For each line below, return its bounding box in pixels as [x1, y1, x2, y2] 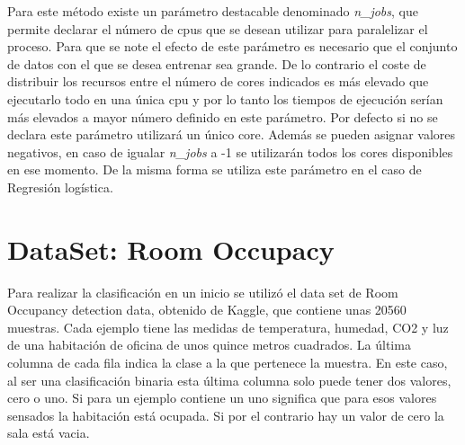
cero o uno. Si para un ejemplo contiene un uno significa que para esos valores [7, 388, 437, 407]
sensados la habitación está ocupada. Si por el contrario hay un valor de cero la [7, 405, 444, 424]
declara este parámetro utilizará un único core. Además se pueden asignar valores [7, 125, 456, 144]
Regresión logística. [7, 177, 113, 196]
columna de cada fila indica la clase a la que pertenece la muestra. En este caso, [7, 353, 448, 372]
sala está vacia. [7, 423, 90, 442]
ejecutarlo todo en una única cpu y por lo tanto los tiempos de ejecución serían [7, 89, 443, 108]
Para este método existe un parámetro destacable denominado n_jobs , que [7, 2, 418, 20]
